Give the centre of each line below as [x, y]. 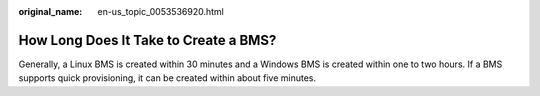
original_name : [50, 11]
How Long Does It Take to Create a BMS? [147, 40]
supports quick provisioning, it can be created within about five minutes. [167, 78]
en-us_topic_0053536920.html [160, 11]
